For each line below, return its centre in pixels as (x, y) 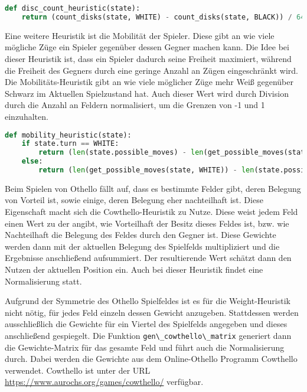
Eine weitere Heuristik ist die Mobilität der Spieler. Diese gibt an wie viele (140, 35)
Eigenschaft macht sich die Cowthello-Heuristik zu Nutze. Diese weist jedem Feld (151, 212)
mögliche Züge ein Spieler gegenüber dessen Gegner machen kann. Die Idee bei (147, 47)
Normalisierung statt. (43, 281)
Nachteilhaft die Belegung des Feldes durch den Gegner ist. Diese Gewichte (141, 235)
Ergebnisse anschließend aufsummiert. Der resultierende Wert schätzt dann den (148, 258)
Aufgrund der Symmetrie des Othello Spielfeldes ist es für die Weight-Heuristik (148, 301)
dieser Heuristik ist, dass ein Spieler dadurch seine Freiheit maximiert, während (148, 58)
